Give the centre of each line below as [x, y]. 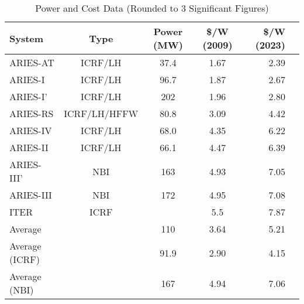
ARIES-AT [32, 62]
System [27, 38]
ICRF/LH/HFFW [101, 113]
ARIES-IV [31, 130]
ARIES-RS [32, 113]
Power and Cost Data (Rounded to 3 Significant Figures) [152, 8]
